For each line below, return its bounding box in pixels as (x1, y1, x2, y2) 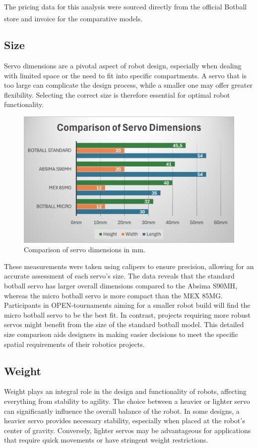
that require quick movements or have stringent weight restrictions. (4, 435, 208, 445)
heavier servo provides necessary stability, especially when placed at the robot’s (4, 415, 245, 426)
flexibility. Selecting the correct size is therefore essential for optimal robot (4, 89, 230, 100)
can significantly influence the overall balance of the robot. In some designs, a (4, 405, 240, 416)
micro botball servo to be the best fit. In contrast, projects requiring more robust (4, 309, 251, 320)
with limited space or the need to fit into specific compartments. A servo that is (4, 70, 247, 80)
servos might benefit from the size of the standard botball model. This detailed (4, 319, 244, 330)
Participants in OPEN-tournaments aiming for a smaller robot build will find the (4, 300, 251, 310)
